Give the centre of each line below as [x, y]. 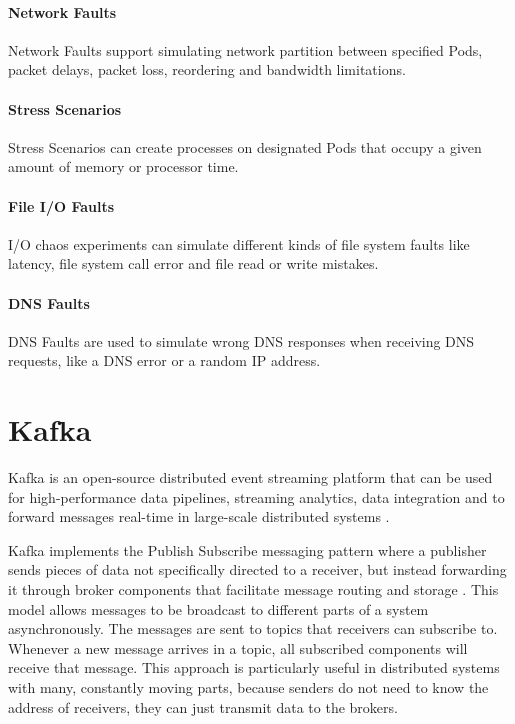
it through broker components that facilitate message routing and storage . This [253, 589]
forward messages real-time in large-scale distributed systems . [199, 516]
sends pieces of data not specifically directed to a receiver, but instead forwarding [257, 569]
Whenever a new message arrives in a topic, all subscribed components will [238, 647]
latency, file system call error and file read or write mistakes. [193, 263]
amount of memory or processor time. [123, 166]
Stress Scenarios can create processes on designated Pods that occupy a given [245, 146]
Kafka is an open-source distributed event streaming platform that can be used [250, 477]
